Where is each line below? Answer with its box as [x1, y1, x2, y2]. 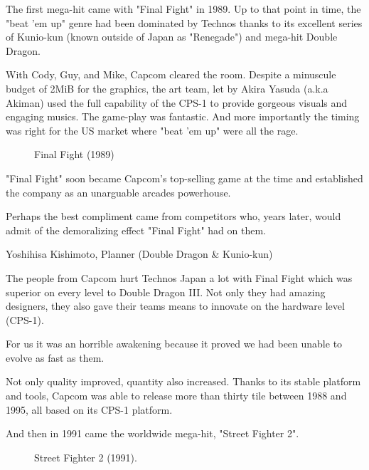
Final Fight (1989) [34, 147, 114, 162]
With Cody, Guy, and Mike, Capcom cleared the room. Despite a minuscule [6, 67, 336, 82]
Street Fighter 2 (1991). [34, 449, 137, 464]
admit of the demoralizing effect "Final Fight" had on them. [6, 222, 266, 237]
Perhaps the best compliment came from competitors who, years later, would [6, 209, 341, 224]
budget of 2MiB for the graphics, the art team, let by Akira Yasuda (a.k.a [6, 80, 328, 95]
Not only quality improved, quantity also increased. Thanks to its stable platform [6, 374, 361, 389]
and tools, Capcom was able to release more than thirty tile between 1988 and [6, 388, 347, 403]
